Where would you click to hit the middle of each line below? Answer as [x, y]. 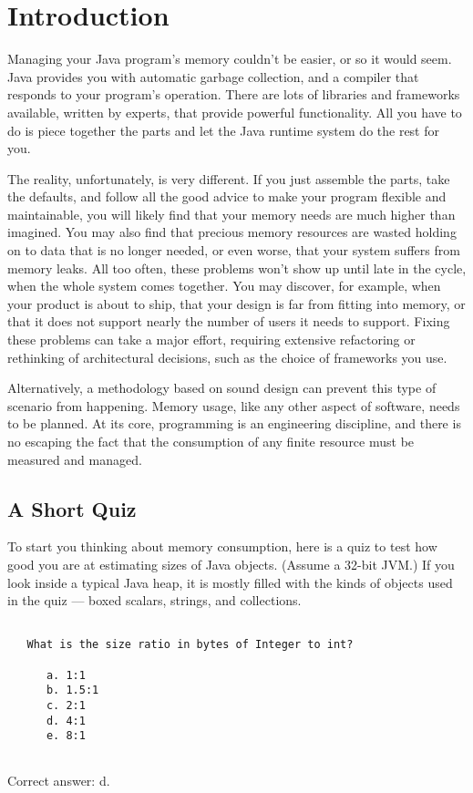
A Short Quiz [72, 508]
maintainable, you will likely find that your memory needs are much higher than [231, 214]
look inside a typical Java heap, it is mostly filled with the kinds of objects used [230, 582]
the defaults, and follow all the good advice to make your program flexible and [227, 196]
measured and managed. [75, 459]
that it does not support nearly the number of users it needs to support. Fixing [229, 321]
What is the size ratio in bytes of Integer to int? [190, 645]
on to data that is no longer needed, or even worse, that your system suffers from [234, 250]
